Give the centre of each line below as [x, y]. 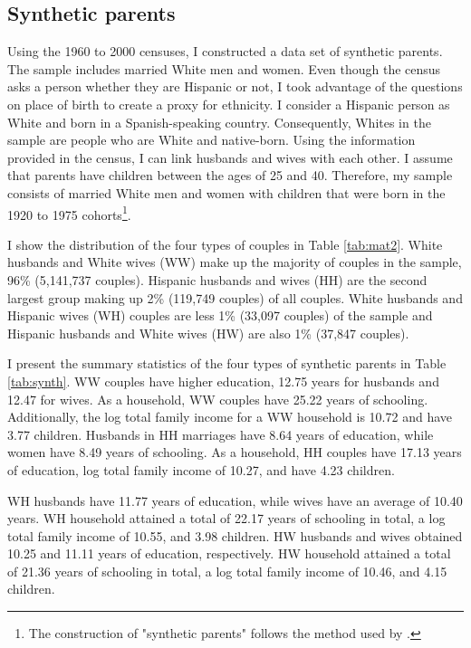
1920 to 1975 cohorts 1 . [69, 213]
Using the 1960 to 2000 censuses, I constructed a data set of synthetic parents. [225, 51]
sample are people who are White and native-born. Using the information [211, 140]
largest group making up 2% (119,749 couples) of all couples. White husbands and [235, 297]
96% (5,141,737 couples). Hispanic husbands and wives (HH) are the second [217, 279]
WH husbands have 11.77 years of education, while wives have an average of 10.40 [235, 500]
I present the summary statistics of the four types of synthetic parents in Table [227, 363]
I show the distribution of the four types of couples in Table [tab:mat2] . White [225, 244]
